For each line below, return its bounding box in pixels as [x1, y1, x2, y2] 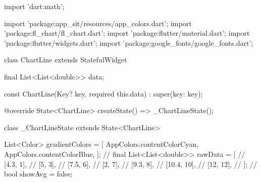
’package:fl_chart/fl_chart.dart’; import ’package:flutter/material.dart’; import [4, 28, 250, 38]
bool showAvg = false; [4, 168, 73, 179]
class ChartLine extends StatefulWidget [4, 54, 127, 65]
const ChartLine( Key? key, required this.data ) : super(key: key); [4, 88, 203, 99]
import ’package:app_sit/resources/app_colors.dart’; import [4, 18, 192, 28]
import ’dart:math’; [4, 1, 65, 11]
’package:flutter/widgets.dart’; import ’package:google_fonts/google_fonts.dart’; [4, 37, 253, 48]
